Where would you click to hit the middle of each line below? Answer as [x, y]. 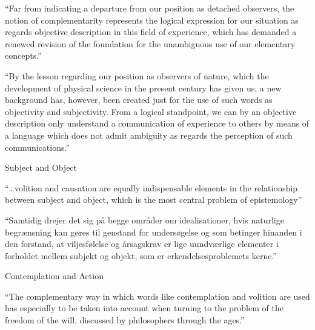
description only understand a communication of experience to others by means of [157, 123]
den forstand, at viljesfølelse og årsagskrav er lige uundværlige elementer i [142, 244]
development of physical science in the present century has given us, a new [143, 87]
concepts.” [23, 55]
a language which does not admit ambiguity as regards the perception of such [149, 135]
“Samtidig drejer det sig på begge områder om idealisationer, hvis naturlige [144, 219]
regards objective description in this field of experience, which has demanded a [151, 32]
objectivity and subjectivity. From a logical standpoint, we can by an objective [151, 111]
